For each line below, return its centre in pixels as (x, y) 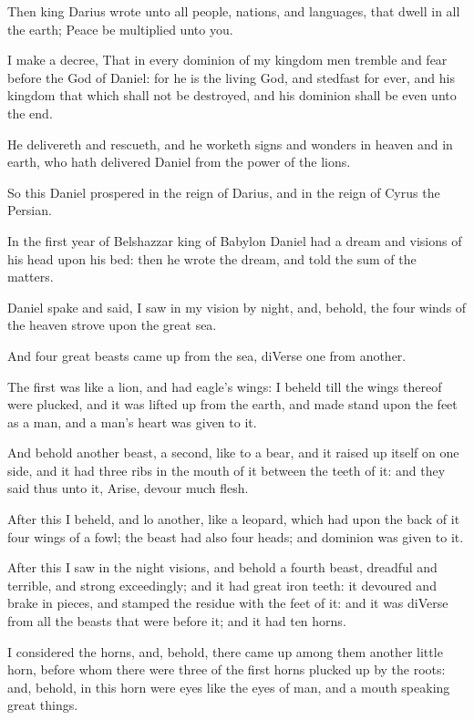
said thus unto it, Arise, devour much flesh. (128, 488)
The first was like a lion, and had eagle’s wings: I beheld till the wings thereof (225, 386)
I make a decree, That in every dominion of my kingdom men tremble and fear (227, 60)
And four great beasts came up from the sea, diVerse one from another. (207, 355)
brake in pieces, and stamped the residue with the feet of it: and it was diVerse (228, 603)
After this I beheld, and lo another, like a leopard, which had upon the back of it (234, 519)
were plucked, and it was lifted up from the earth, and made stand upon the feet (232, 404)
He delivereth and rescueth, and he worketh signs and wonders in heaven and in (230, 144)
